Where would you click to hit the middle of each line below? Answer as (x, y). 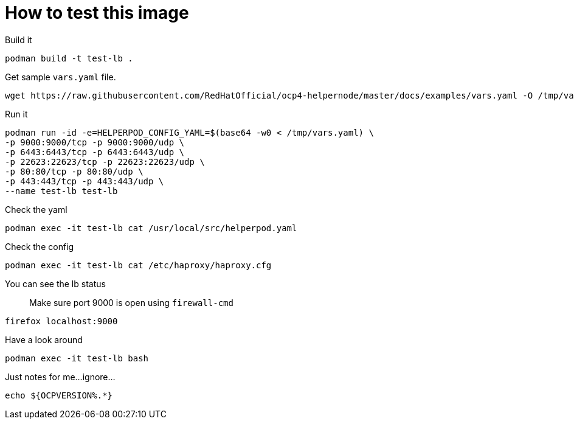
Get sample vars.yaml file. (61, 77)
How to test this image (97, 13)
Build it (19, 40)
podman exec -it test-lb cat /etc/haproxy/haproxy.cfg (138, 265)
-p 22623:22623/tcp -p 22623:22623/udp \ (105, 162)
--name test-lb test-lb (61, 191)
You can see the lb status (55, 283)
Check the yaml (36, 209)
